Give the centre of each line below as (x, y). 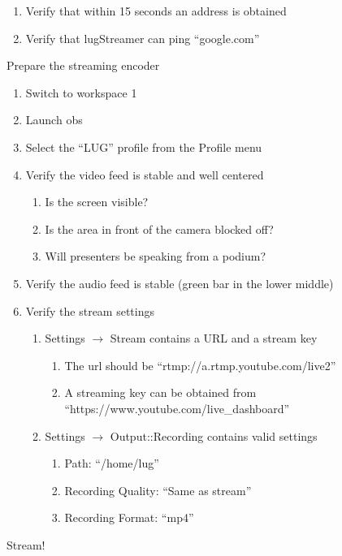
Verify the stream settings (90, 310)
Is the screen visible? (97, 202)
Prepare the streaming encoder (83, 65)
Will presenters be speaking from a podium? (156, 256)
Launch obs (54, 120)
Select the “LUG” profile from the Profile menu (144, 147)
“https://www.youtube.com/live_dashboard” (177, 408)
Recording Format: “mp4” (129, 517)
